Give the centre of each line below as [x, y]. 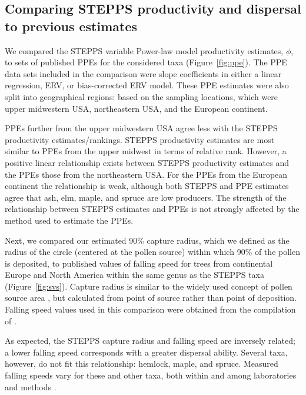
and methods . [31, 386]
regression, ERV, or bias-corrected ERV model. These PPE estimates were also [147, 85]
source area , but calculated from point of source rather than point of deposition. [151, 298]
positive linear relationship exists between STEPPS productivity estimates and [147, 162]
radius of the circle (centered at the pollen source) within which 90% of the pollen [152, 252]
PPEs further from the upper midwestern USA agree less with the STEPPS [141, 128]
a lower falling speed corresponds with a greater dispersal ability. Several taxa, [146, 352]
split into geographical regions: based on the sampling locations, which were [142, 96]
